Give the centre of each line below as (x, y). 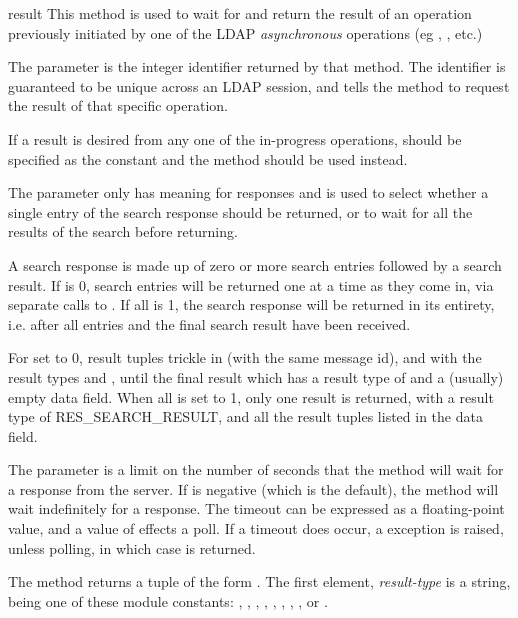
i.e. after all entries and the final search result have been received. (209, 323)
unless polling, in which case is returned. (132, 547)
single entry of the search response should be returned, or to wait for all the (240, 211)
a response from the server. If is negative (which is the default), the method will (253, 488)
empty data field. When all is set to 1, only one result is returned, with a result (251, 396)
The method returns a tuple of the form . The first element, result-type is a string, (259, 581)
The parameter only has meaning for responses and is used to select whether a (248, 192)
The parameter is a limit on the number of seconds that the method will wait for (256, 469)
